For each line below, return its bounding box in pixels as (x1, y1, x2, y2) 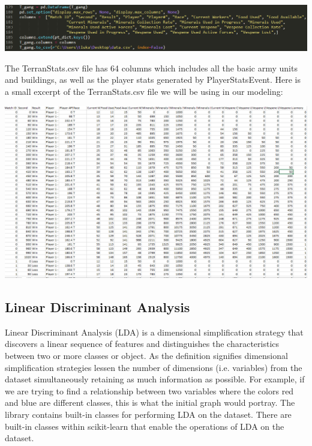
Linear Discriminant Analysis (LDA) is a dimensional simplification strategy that (5, 325, 304, 338)
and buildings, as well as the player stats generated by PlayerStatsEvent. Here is (5, 73, 301, 86)
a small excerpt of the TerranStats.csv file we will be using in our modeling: (5, 85, 283, 98)
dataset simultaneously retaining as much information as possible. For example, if (5, 373, 305, 385)
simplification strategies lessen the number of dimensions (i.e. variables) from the (5, 361, 302, 373)
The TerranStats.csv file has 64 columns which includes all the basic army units (5, 61, 298, 74)
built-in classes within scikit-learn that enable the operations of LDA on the (5, 420, 284, 432)
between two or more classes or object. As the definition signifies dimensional (5, 349, 288, 362)
